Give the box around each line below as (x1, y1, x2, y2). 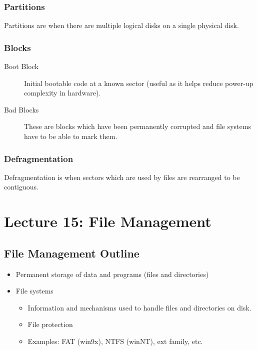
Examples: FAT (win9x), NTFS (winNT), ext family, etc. (27, 335, 203, 346)
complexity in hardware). (24, 87, 101, 98)
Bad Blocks (4, 104, 39, 114)
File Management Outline (4, 245, 139, 260)
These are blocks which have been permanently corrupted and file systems (24, 121, 251, 131)
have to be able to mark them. (24, 131, 117, 141)
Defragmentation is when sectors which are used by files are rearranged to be (4, 171, 240, 182)
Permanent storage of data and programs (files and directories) (15, 268, 209, 279)
